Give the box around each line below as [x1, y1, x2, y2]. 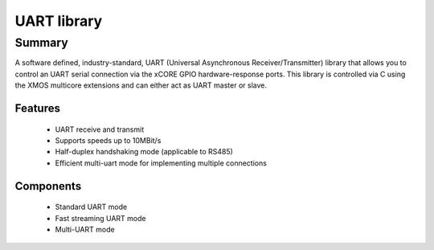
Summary [14, 35, 68, 50]
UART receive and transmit [55, 125, 145, 134]
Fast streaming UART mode [55, 213, 146, 223]
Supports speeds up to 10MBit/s [55, 135, 162, 145]
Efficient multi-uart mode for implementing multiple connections [55, 158, 267, 168]
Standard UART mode [55, 202, 128, 212]
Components [14, 179, 82, 193]
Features [14, 101, 60, 115]
